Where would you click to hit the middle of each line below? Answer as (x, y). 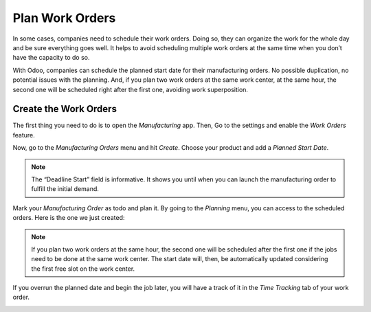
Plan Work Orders (64, 18)
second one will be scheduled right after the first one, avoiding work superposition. (131, 89)
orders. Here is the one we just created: (69, 218)
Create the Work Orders (65, 109)
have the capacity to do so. (51, 58)
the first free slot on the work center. (83, 269)
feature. (24, 135)
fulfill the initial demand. (65, 189)
